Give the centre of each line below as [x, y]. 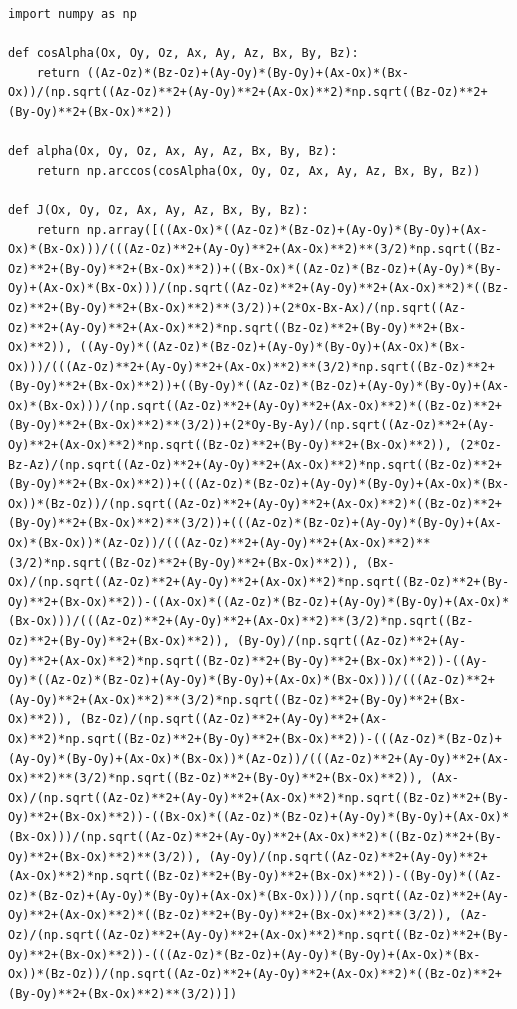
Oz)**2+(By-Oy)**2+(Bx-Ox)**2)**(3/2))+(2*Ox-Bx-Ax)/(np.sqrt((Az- [237, 307]
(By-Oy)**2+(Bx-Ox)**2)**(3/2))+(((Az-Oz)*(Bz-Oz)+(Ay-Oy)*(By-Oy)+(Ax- [255, 523]
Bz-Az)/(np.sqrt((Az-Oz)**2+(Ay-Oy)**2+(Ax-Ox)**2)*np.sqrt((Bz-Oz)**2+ [255, 464]
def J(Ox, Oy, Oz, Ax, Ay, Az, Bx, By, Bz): [158, 209]
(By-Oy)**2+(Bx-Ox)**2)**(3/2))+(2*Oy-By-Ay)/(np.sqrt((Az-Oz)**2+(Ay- [251, 425]
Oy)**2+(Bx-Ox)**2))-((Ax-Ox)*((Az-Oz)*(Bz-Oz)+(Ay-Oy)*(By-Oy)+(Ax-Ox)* [259, 601]
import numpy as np [72, 14]
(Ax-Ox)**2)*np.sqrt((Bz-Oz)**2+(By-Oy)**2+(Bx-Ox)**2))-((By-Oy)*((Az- [255, 876]
